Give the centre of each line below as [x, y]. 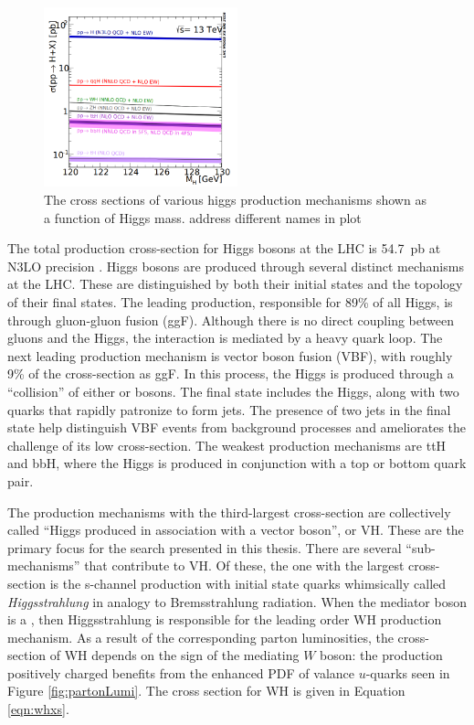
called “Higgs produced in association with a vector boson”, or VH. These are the [236, 530]
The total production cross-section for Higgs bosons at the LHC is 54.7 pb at [224, 248]
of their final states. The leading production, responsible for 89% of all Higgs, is [230, 302]
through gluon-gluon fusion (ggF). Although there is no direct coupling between [231, 320]
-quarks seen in [408, 672]
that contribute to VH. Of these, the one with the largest [244, 565]
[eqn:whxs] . [38, 709]
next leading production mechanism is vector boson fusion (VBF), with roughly [230, 355]
